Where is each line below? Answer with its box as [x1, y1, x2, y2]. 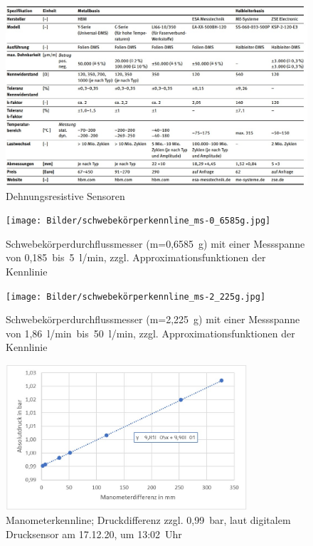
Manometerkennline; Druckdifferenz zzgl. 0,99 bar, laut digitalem [6, 513, 291, 527]
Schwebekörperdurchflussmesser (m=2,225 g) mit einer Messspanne [6, 312, 300, 327]
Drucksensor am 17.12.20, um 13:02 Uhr [6, 526, 182, 541]
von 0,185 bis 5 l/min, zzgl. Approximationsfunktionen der [6, 250, 266, 265]
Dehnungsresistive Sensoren [6, 188, 125, 203]
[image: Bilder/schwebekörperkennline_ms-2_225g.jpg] [6, 291, 266, 302]
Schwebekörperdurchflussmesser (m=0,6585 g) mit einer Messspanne [6, 236, 305, 251]
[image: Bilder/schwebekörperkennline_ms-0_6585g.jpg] [6, 216, 271, 226]
